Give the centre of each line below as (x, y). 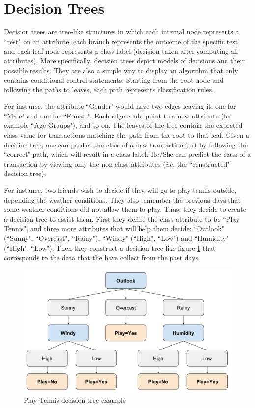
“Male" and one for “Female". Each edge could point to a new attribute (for (118, 115)
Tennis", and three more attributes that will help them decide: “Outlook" (114, 228)
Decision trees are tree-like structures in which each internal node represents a (122, 32)
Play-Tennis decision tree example (75, 400)
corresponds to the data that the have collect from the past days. (102, 257)
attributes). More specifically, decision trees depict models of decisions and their (124, 60)
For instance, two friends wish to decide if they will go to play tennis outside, (120, 190)
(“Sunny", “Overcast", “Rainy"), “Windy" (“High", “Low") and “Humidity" (116, 238)
